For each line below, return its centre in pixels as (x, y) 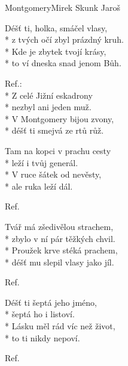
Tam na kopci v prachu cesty (58, 150)
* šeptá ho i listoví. (40, 314)
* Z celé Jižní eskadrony (49, 95)
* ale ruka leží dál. (39, 186)
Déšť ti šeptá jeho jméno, (51, 302)
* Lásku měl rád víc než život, (60, 326)
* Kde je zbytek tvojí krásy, (56, 51)
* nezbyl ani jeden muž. (48, 107)
